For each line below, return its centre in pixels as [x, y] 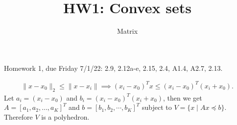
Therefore [18, 116]
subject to [157, 107]
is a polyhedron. [65, 116]
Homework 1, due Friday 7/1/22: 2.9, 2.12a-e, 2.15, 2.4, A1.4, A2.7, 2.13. [113, 68]
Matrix [127, 31]
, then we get [183, 97]
